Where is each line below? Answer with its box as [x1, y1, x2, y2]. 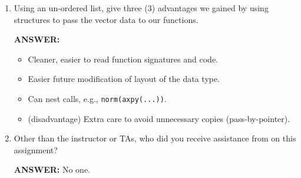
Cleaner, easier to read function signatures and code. [28, 52, 218, 65]
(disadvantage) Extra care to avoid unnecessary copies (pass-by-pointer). [28, 112, 290, 124]
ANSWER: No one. [14, 163, 91, 176]
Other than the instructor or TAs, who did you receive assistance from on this [14, 132, 296, 144]
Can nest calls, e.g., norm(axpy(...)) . [28, 92, 167, 104]
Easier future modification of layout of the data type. [28, 72, 220, 85]
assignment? [14, 143, 58, 156]
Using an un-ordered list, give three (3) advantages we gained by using [14, 2, 269, 14]
